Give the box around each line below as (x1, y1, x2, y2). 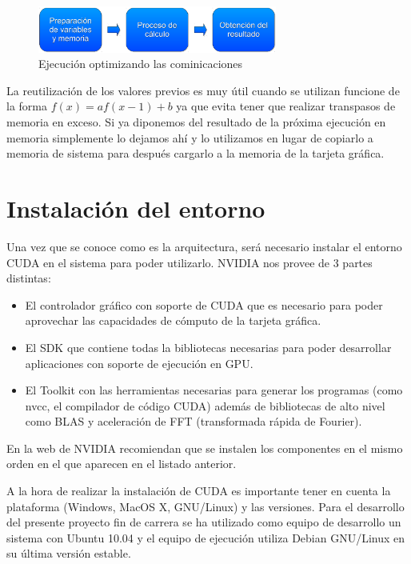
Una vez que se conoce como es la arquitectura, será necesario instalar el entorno (6, 238, 402, 254)
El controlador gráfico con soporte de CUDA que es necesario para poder (25, 296, 383, 313)
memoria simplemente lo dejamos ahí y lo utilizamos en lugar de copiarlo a (6, 129, 373, 146)
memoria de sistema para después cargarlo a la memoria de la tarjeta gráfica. (6, 145, 385, 162)
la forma (6, 98, 47, 114)
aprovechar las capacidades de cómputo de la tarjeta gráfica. (25, 312, 321, 329)
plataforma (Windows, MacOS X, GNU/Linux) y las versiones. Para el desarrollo (6, 498, 405, 514)
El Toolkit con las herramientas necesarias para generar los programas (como (25, 382, 403, 398)
